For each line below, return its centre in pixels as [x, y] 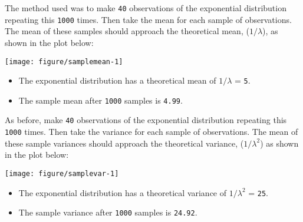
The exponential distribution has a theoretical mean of [117, 80]
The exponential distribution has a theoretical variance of [123, 192]
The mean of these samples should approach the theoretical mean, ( [127, 31]
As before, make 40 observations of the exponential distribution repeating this [146, 120]
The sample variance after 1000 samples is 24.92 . [108, 212]
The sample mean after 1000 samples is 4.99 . [101, 100]
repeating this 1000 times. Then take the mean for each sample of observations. [148, 19]
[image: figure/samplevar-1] [62, 173]
